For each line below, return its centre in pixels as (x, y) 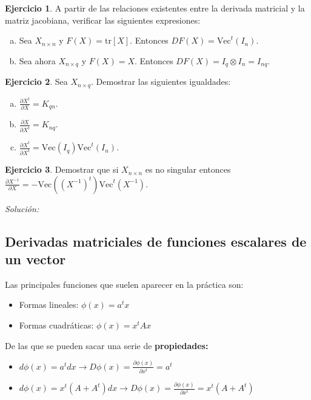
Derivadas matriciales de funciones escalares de (156, 241)
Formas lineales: (49, 305)
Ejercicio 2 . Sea (36, 82)
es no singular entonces (188, 169)
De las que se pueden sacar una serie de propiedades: (107, 345)
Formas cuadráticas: (56, 325)
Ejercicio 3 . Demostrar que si (62, 169)
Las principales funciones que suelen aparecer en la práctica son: (124, 284)
